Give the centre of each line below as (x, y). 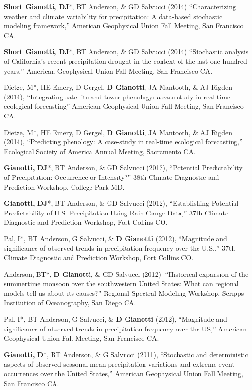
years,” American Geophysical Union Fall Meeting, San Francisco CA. (108, 70)
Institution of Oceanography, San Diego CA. (70, 302)
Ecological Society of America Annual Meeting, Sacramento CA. (100, 151)
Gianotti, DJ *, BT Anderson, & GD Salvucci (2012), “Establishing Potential (121, 203)
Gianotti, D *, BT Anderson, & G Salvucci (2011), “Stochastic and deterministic (126, 354)
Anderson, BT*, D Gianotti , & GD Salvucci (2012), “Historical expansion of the (126, 274)
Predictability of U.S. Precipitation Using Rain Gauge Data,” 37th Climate (116, 212)
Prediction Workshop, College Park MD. (64, 186)
